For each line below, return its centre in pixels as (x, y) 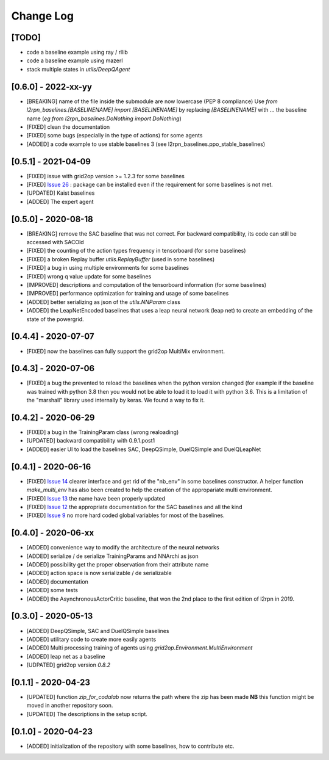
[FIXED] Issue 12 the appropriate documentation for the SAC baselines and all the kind (134, 507)
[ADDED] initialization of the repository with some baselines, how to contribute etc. (130, 746)
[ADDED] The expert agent (60, 201)
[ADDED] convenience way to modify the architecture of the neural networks (123, 548)
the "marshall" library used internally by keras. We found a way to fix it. (116, 400)
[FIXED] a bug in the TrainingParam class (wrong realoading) (103, 432)
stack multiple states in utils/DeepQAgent (78, 69)
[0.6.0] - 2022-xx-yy (52, 86)
